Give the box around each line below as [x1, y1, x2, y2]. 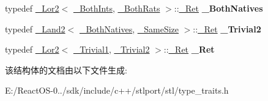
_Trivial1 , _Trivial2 [73, 43, 150, 56]
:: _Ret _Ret [163, 43, 215, 56]
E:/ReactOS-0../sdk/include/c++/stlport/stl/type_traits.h [5, 84, 229, 97]
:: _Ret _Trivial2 [193, 22, 261, 35]
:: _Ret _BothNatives [174, 2, 263, 14]
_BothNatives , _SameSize [79, 22, 179, 35]
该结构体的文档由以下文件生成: [5, 63, 127, 76]
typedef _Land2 [5, 22, 65, 35]
